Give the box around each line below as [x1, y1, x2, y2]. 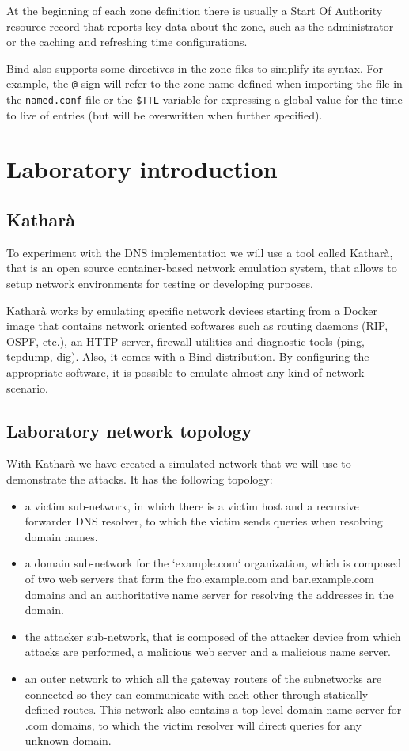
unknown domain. [25, 732, 112, 749]
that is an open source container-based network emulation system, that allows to [6, 260, 397, 276]
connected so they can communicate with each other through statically [25, 685, 369, 702]
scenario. [6, 379, 49, 396]
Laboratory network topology [6, 418, 252, 442]
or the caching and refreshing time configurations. [6, 33, 248, 50]
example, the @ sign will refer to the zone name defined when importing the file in [6, 75, 403, 92]
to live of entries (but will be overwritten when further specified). [6, 106, 323, 123]
